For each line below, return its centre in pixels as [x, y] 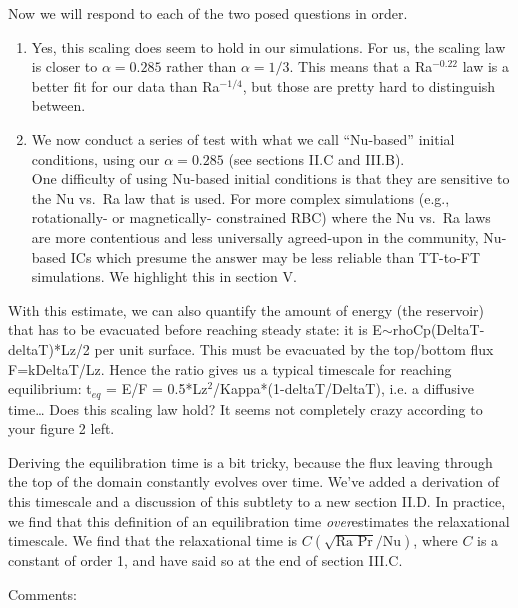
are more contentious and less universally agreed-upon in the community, [255, 236]
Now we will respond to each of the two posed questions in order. [208, 13]
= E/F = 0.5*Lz [157, 388]
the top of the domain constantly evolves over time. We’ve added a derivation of [253, 481]
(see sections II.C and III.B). [316, 158]
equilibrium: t [50, 388]
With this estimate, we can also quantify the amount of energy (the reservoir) [246, 309]
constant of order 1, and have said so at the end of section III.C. [205, 560]
